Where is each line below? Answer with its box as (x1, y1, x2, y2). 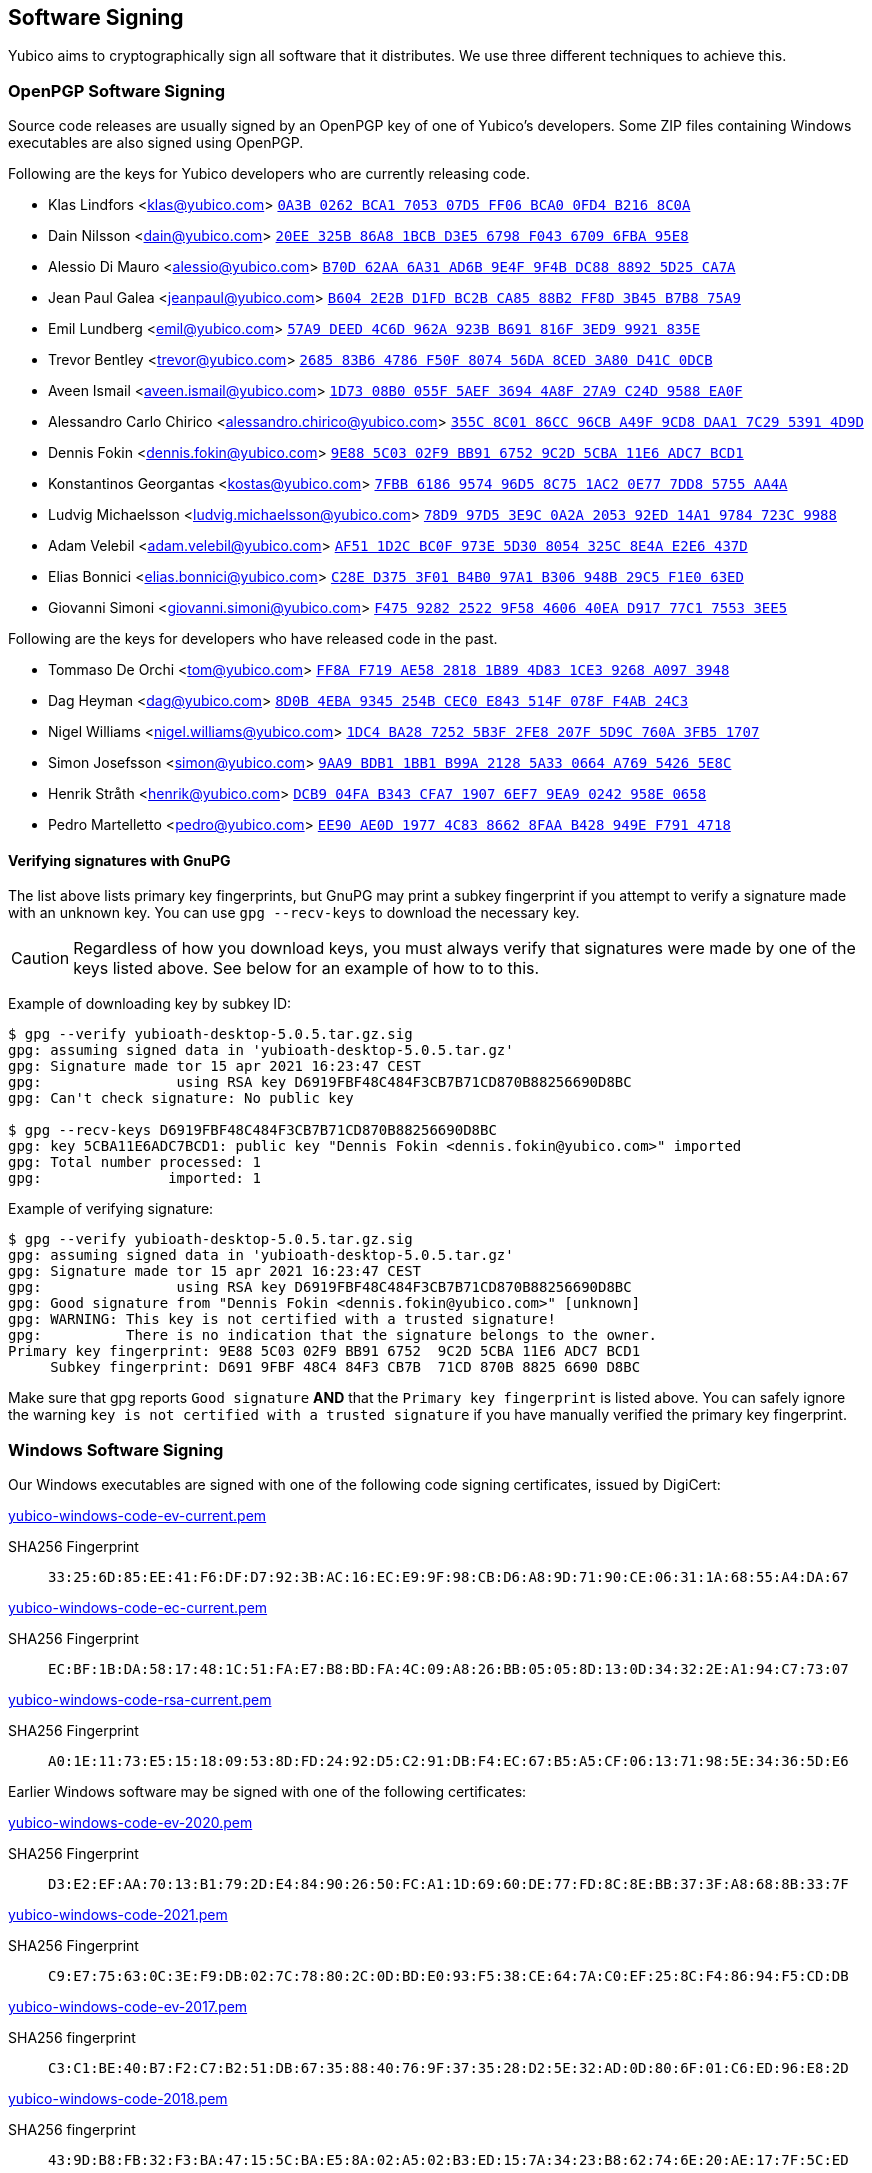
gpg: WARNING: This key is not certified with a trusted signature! (8, 1311, 556, 1328)
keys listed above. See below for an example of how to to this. (73, 958, 540, 979)
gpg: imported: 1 (8, 1170, 261, 1187)
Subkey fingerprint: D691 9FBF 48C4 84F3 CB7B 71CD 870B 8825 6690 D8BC (50, 1359, 641, 1376)
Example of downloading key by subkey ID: (8, 995, 292, 1013)
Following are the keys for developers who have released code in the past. (8, 630, 498, 648)
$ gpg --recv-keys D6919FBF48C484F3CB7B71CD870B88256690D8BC (8, 1122, 497, 1139)
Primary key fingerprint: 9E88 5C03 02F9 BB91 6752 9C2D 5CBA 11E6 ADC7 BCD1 (8, 1343, 641, 1360)
